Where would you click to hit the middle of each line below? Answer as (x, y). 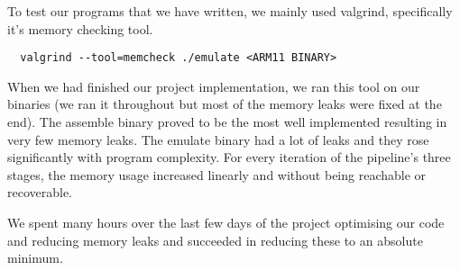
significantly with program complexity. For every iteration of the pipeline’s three (229, 157)
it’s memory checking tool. (80, 28)
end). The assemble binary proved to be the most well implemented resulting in (227, 122)
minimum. (35, 258)
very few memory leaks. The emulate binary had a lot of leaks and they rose (218, 139)
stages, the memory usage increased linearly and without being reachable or (217, 174)
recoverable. (40, 192)
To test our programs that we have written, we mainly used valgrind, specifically (230, 11)
